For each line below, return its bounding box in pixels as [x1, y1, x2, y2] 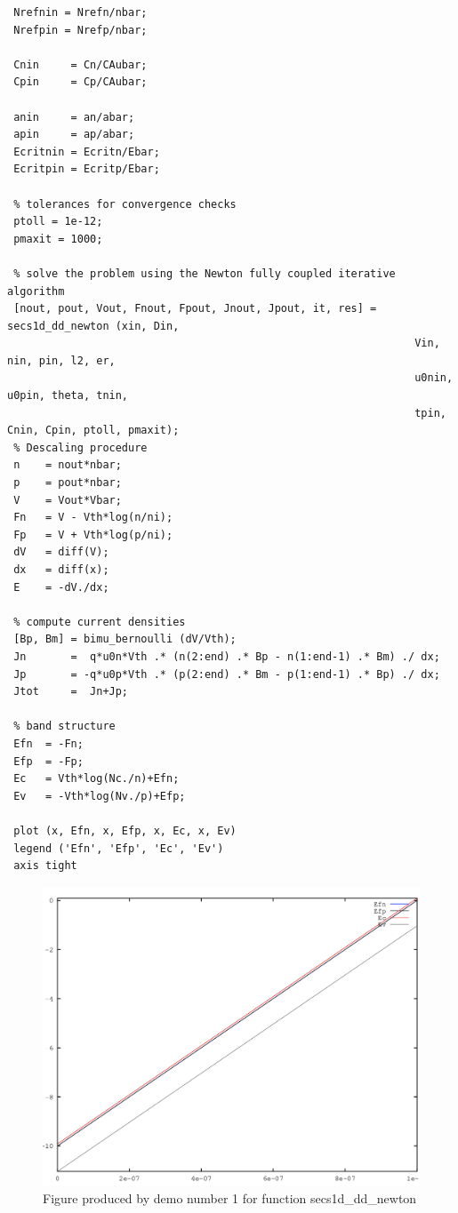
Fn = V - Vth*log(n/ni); [13, 511, 173, 524]
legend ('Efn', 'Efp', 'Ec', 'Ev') [13, 842, 224, 855]
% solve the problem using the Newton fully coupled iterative [13, 267, 396, 280]
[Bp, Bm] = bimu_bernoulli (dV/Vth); [13, 633, 237, 646]
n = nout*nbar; [13, 459, 122, 472]
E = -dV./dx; [13, 580, 109, 594]
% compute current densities [13, 615, 186, 628]
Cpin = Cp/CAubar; [13, 76, 148, 89]
